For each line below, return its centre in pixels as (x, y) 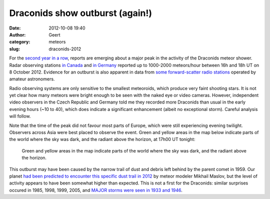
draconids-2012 (65, 49)
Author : (17, 34)
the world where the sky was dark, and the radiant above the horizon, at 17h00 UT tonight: (102, 139)
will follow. (20, 116)
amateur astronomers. (32, 79)
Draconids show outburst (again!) (81, 13)
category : (20, 42)
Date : (15, 28)
